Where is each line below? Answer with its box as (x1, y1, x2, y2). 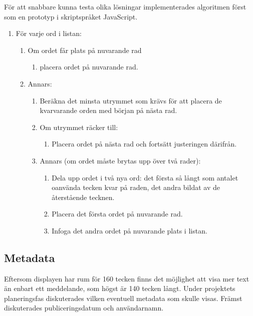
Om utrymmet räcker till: (40, 121, 118, 132)
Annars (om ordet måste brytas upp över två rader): (40, 155, 201, 165)
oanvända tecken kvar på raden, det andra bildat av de (52, 182, 220, 192)
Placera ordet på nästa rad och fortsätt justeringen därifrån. (52, 138, 237, 149)
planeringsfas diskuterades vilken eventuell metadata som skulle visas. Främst (4, 292, 242, 303)
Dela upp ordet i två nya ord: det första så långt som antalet (52, 172, 238, 182)
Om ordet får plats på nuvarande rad (28, 44, 142, 55)
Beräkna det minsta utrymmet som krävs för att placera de (40, 95, 222, 105)
